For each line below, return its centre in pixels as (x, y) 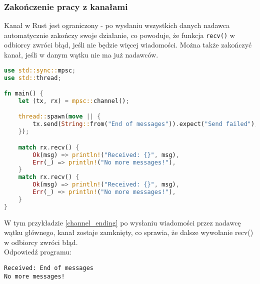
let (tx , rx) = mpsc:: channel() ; (74, 101)
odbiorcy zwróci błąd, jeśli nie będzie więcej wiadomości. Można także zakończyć (128, 45)
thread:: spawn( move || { (59, 117)
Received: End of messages (49, 268)
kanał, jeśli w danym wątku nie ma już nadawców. (81, 55)
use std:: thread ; (33, 78)
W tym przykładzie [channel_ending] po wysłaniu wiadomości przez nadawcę (122, 222)
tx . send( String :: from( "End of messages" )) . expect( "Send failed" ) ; (145, 124)
